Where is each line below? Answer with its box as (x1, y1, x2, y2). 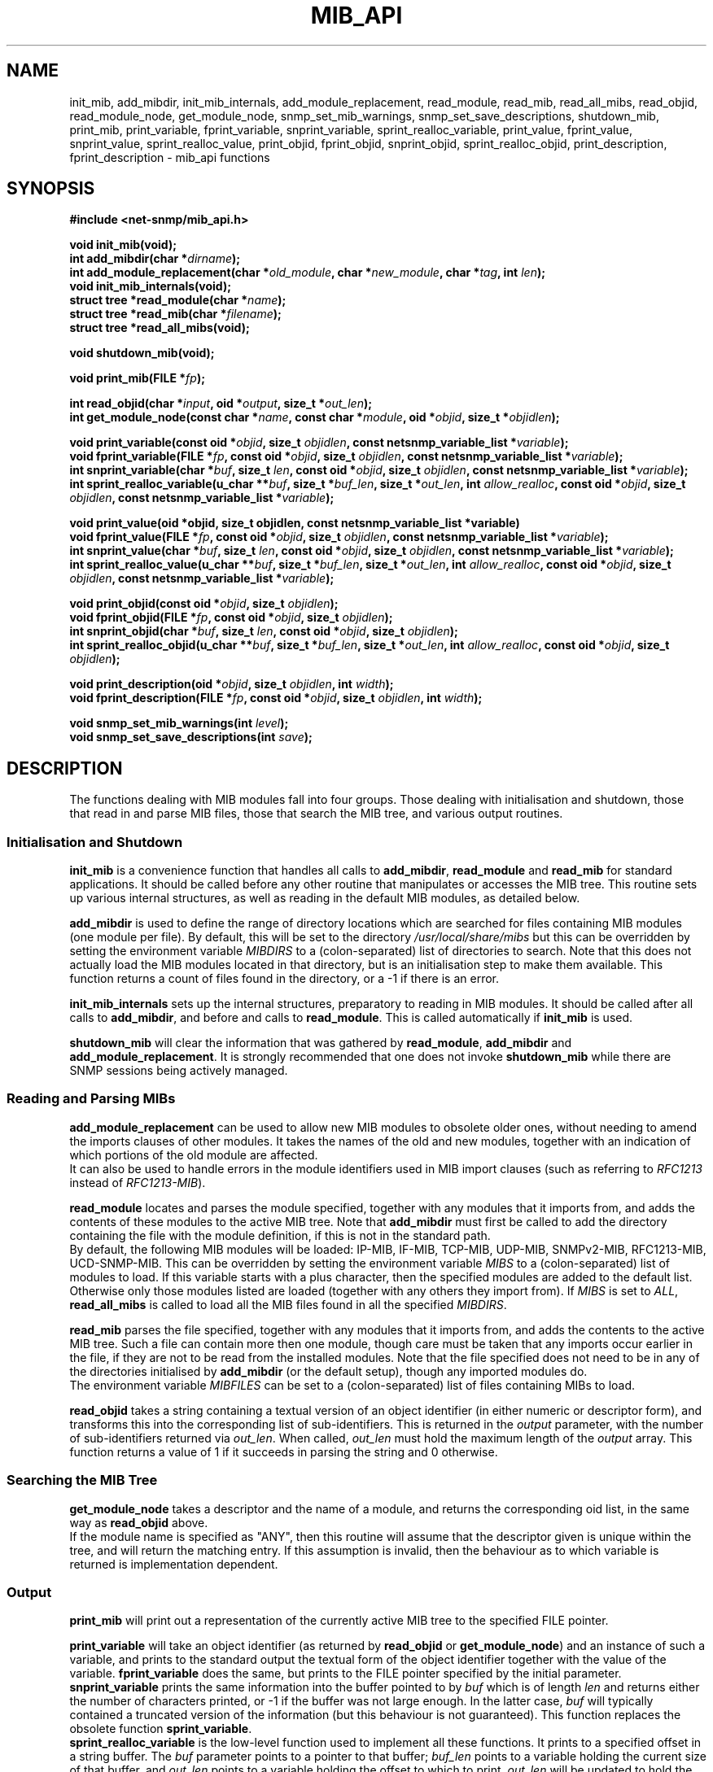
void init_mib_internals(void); (69, 279, 231, 294)
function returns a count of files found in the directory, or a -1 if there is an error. (69, 971, 500, 986)
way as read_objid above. (69, 1515, 208, 1530)
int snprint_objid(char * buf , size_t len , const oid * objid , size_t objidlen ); (69, 624, 458, 639)
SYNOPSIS (7, 178, 95, 199)
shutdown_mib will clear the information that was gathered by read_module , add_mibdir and (69, 1036, 572, 1050)
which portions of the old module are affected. (69, 1147, 318, 1162)
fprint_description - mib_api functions (69, 150, 270, 164)
